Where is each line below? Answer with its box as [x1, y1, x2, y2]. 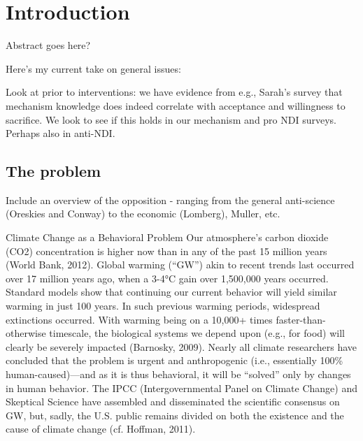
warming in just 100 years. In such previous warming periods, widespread [6, 298, 320, 313]
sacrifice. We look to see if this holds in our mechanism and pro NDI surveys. [6, 112, 336, 126]
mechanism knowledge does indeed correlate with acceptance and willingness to [6, 98, 346, 113]
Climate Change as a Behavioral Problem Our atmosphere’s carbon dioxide [6, 230, 329, 245]
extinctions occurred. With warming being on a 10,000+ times [6, 312, 273, 326]
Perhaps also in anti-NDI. [6, 126, 115, 140]
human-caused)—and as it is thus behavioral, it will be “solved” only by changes [6, 367, 351, 382]
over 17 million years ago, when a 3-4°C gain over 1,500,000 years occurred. [6, 270, 329, 285]
